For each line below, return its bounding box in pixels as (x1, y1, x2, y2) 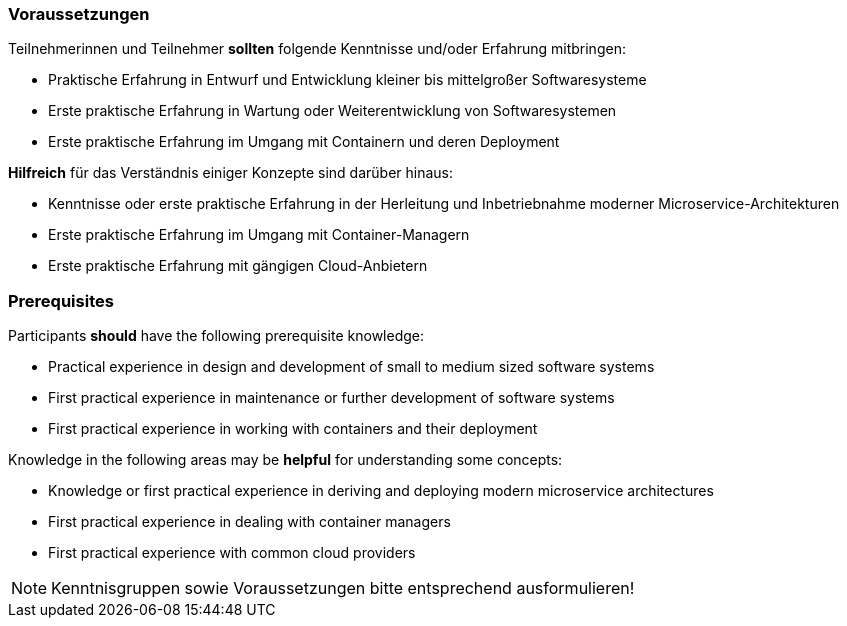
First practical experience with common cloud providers (48, 544, 416, 562)
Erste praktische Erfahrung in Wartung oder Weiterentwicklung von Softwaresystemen (48, 102, 617, 120)
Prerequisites (8, 290, 114, 311)
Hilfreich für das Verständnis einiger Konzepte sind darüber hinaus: (8, 164, 454, 182)
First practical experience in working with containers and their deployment (48, 420, 538, 438)
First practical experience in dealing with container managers (48, 513, 451, 531)
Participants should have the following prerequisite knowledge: (8, 327, 425, 345)
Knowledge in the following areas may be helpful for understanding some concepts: (8, 451, 563, 469)
